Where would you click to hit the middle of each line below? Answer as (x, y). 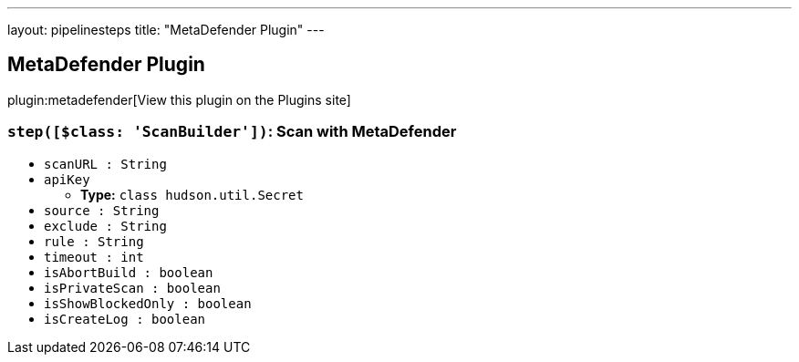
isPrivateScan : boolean (132, 288)
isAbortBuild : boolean (129, 272)
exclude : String (105, 226)
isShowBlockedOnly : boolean (148, 303)
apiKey (67, 179)
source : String (102, 210)
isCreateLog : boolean (125, 319)
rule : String (94, 241)
